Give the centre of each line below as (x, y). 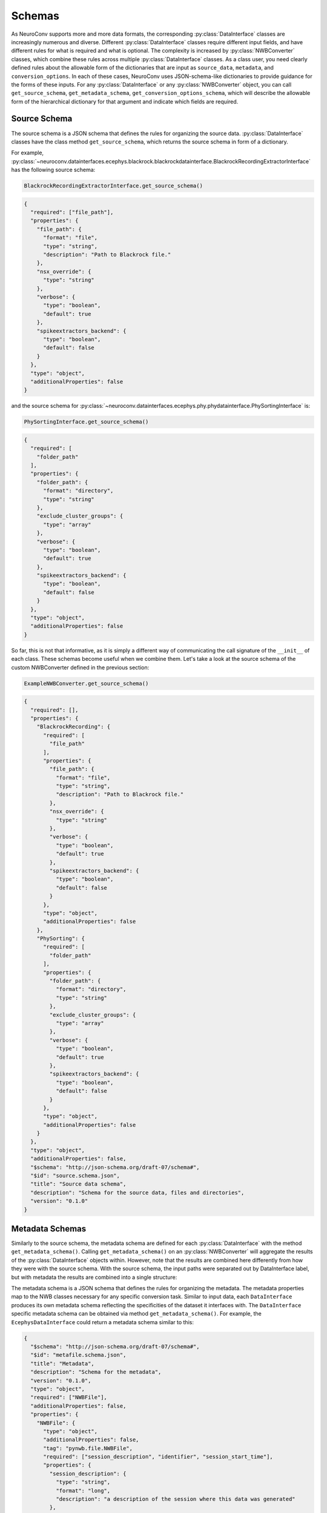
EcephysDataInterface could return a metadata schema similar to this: (102, 1322)
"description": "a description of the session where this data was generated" (176, 1499)
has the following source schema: (53, 170)
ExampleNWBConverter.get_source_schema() (86, 683)
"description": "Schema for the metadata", (96, 1372)
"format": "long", (83, 1491)
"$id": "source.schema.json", (75, 1176)
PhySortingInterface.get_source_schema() (86, 422)
